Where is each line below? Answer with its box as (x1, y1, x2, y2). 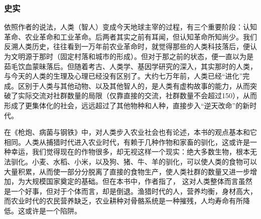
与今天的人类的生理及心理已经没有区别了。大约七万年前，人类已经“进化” (4, 71, 243, 81)
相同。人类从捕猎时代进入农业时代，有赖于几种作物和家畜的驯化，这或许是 (4, 136, 250, 147)
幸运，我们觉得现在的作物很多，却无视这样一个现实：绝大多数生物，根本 (11, 146, 250, 157)
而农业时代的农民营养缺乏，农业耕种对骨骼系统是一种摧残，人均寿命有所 (4, 195, 243, 206)
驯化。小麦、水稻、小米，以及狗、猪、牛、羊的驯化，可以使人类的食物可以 (11, 156, 257, 166)
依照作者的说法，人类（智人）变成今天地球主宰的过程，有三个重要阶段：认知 (4, 22, 257, 32)
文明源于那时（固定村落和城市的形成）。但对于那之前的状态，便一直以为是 (11, 51, 253, 61)
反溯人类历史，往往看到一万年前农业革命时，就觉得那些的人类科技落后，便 (4, 41, 250, 52)
